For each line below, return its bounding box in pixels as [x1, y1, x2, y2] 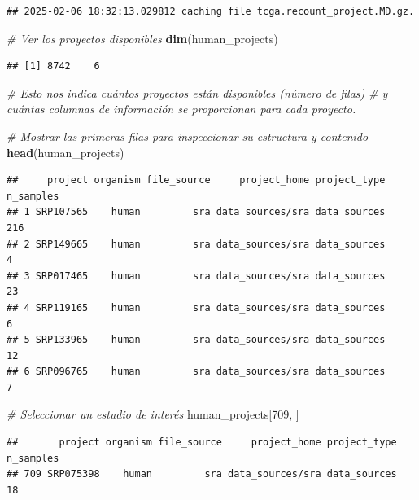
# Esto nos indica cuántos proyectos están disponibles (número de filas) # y [7, 84, 388, 101]
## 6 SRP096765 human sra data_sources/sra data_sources [7, 366, 386, 378]
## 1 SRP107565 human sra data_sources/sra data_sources [7, 206, 386, 218]
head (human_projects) [7, 143, 124, 160]
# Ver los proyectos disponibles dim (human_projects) [7, 29, 278, 46]
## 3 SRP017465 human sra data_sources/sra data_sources [7, 270, 386, 282]
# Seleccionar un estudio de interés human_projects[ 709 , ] [7, 406, 299, 423]
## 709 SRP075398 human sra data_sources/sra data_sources [7, 468, 397, 480]
